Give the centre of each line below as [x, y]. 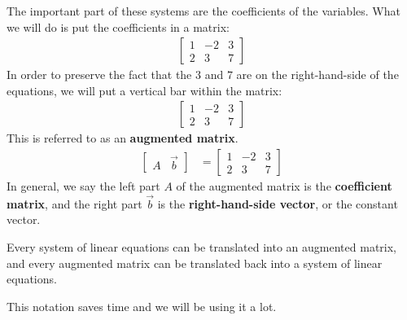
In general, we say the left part [83, 186]
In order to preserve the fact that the [99, 75]
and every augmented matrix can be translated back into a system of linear [195, 263]
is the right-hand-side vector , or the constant [278, 203]
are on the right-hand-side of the [317, 75]
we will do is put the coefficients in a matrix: [118, 26]
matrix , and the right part [74, 203]
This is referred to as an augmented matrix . [123, 138]
